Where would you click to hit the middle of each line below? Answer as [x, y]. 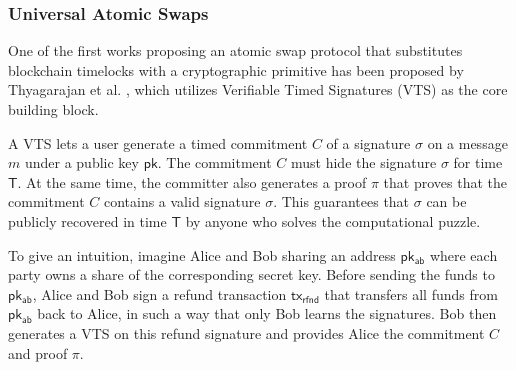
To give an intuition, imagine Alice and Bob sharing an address [202, 254]
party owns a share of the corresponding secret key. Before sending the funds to [251, 274]
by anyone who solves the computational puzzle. [333, 220]
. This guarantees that [341, 201]
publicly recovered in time [87, 220]
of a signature [368, 142]
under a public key [81, 162]
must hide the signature [364, 162]
